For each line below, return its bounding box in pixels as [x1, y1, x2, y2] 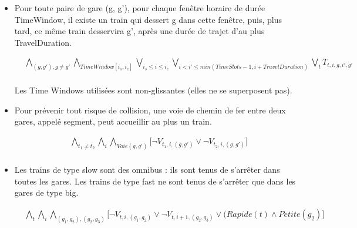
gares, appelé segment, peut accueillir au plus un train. [14, 115, 212, 128]
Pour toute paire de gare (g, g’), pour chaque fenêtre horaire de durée [14, 2, 265, 14]
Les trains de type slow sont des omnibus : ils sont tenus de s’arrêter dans [14, 163, 280, 175]
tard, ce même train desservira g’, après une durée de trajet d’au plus [14, 25, 265, 37]
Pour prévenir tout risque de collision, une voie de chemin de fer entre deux [14, 103, 286, 116]
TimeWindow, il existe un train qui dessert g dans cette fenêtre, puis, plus [14, 13, 282, 25]
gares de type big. [14, 186, 79, 199]
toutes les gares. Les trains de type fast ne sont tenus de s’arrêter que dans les [14, 175, 296, 187]
